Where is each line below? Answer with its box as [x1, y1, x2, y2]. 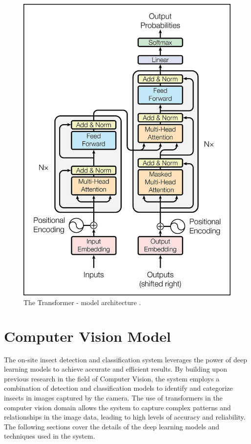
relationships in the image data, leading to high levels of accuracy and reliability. [4, 412, 246, 422]
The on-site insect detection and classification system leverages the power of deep [4, 354, 247, 364]
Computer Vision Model [4, 326, 171, 346]
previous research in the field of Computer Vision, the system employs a [4, 373, 220, 383]
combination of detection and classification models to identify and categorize [4, 383, 233, 393]
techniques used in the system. [4, 431, 95, 441]
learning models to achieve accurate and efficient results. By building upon [4, 364, 228, 374]
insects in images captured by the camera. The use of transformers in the [4, 393, 223, 403]
